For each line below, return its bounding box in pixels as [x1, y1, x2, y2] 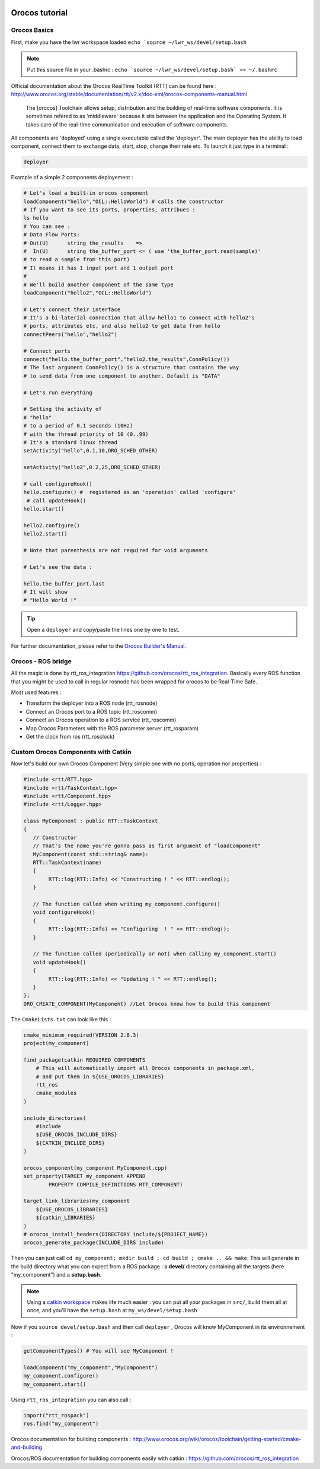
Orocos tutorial [11, 8, 68, 18]
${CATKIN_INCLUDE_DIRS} [36, 1139, 105, 1146]
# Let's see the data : [23, 563, 93, 570]
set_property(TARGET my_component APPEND [23, 1173, 146, 1180]
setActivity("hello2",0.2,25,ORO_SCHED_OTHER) [23, 464, 161, 471]
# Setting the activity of [23, 406, 102, 413]
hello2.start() [23, 530, 68, 537]
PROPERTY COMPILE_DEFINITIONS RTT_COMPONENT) [48, 1181, 183, 1188]
